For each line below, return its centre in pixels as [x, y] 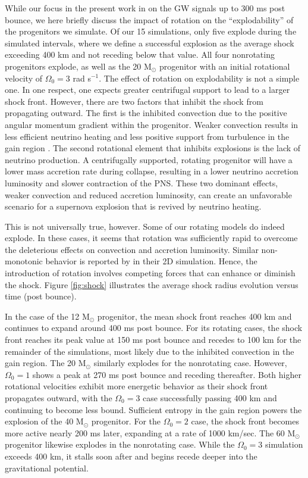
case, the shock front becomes [245, 421]
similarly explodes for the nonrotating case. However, [190, 363]
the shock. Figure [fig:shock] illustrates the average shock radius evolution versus [152, 284]
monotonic [24, 261]
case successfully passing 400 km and [210, 398]
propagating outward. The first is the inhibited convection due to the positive [146, 113]
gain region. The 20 [40, 363]
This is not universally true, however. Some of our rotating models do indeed [145, 226]
